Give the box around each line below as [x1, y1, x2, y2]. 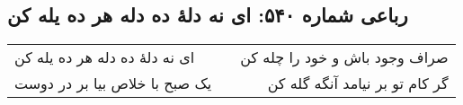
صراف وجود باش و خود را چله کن [240, 47, 449, 68]
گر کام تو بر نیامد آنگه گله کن [267, 73, 449, 94]
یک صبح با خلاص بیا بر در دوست [14, 73, 212, 94]
